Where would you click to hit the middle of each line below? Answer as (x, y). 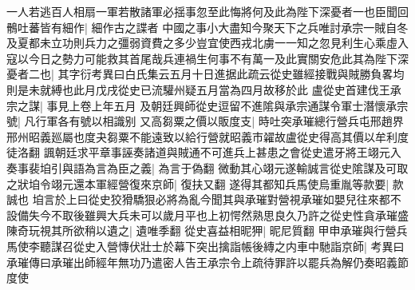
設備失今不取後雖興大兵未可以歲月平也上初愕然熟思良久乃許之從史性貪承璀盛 (207, 215)
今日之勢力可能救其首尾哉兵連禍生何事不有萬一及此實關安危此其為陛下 (213, 58)
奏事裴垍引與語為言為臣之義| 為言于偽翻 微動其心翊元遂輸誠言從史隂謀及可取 (207, 167)
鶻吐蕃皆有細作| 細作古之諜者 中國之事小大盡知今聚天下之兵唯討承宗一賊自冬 (207, 27)
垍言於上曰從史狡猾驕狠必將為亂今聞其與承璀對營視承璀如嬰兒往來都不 (217, 199)
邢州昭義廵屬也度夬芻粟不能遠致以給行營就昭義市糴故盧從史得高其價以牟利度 (207, 136)
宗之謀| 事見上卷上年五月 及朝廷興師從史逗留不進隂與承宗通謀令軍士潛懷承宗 (207, 105)
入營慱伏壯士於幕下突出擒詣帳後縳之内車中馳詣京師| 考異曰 (250, 246)
